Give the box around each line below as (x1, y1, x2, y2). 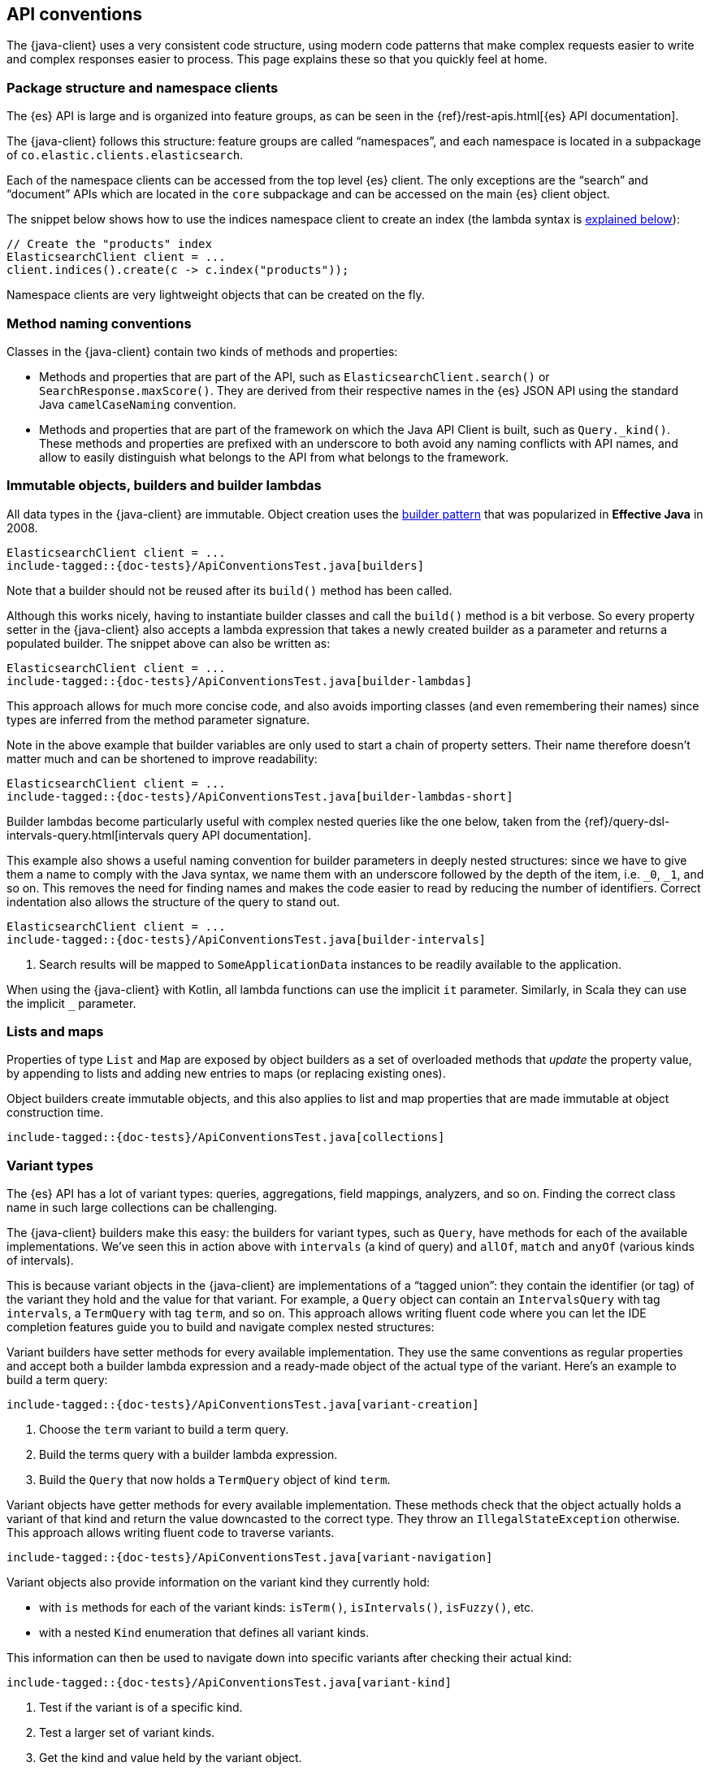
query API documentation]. (167, 827, 312, 842)
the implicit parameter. (6, 996, 136, 1010)
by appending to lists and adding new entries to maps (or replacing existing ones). (6, 1066, 446, 1081)
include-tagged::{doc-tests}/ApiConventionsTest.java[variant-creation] (6, 1398, 479, 1412)
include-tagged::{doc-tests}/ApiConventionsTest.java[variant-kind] (6, 1676, 452, 1690)
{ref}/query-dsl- (584, 814, 670, 828)
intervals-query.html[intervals (6, 827, 165, 842)
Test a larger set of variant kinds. (39, 1725, 215, 1740)
